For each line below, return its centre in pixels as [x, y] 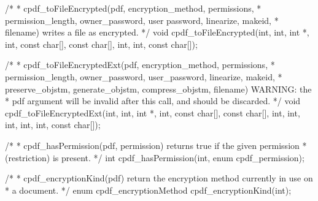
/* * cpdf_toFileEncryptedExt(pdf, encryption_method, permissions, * [140, 65]
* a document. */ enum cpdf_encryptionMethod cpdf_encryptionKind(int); [148, 190]
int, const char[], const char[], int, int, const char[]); [101, 44]
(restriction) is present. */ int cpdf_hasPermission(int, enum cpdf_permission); [155, 157]
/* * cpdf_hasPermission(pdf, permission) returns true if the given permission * [156, 145]
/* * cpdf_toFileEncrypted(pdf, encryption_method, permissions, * [133, 8]
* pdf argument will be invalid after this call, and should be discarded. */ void [153, 101]
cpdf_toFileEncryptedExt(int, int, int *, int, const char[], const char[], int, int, [153, 112]
